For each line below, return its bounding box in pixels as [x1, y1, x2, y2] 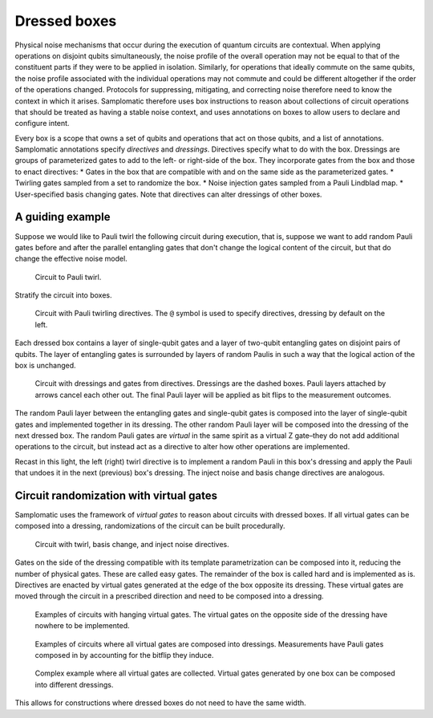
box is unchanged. [14, 361, 76, 371]
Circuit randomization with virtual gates [14, 489, 218, 502]
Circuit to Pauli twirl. [34, 272, 102, 282]
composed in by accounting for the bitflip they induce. [34, 650, 214, 659]
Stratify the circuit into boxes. [14, 290, 112, 300]
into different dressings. [34, 679, 114, 689]
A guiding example [14, 210, 111, 224]
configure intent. [14, 119, 70, 128]
